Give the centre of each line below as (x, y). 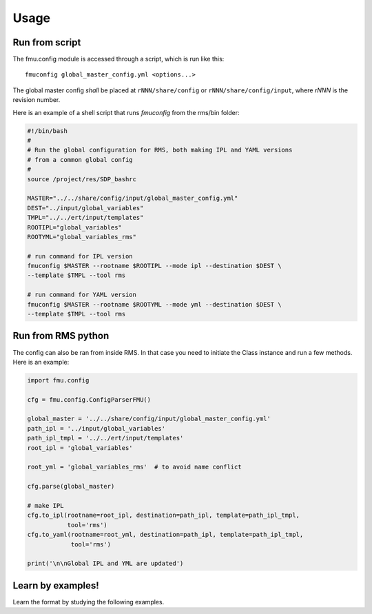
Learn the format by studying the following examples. (89, 602)
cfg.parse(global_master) (71, 487)
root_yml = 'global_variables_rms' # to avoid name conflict (134, 467)
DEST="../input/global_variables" (85, 208)
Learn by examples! (56, 585)
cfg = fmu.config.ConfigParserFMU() (89, 399)
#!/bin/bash (48, 131)
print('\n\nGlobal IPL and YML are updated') (105, 564)
